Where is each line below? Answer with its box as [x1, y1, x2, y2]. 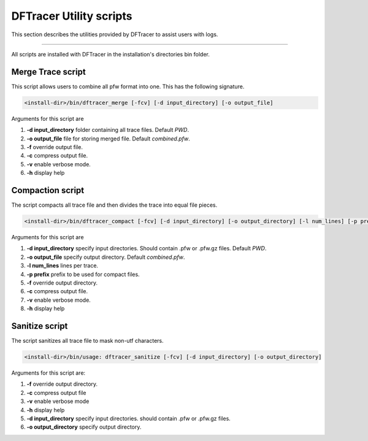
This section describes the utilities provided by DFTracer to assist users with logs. [11, 31, 218, 38]
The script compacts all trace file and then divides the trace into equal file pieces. [11, 201, 218, 209]
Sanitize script [11, 321, 68, 331]
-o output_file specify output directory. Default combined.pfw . [26, 253, 185, 261]
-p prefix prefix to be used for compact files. [26, 270, 140, 278]
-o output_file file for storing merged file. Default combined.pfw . [26, 135, 190, 142]
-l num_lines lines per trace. [26, 262, 98, 269]
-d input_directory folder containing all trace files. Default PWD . [26, 126, 190, 134]
